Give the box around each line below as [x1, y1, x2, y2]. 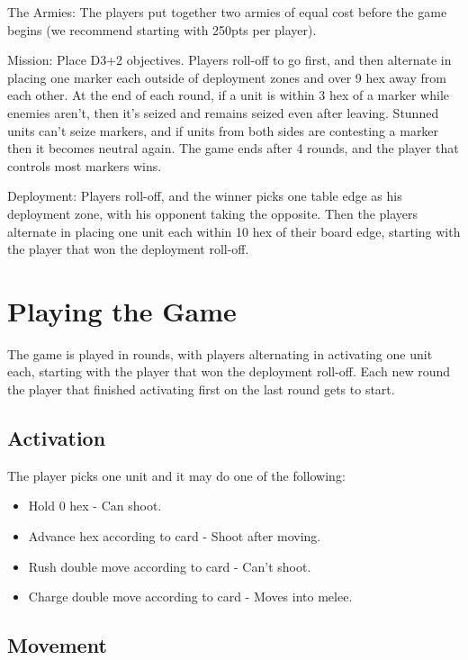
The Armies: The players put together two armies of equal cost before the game [7, 3, 447, 21]
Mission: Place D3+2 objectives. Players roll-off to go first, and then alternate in [7, 50, 452, 69]
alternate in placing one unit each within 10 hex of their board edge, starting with [7, 222, 461, 240]
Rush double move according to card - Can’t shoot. [28, 556, 311, 575]
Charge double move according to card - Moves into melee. [28, 587, 353, 606]
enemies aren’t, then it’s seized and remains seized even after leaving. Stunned [7, 103, 439, 122]
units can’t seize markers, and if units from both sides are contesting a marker [7, 121, 439, 140]
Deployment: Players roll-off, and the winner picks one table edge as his [7, 186, 402, 205]
